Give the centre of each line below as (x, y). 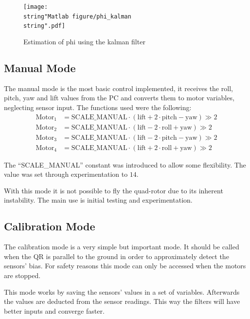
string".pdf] (44, 26)
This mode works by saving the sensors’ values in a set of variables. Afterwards (122, 291)
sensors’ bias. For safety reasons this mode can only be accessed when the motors (125, 266)
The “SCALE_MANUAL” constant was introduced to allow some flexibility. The (125, 164)
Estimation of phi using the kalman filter (84, 41)
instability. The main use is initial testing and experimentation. (98, 200)
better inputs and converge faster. (54, 310)
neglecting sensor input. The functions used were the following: (98, 107)
